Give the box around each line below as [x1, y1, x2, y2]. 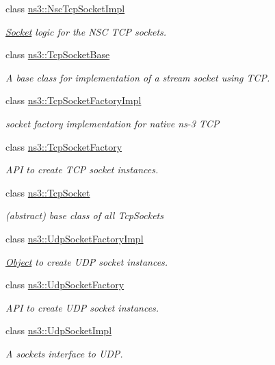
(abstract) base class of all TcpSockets [5, 208, 163, 223]
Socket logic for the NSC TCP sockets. [5, 24, 167, 38]
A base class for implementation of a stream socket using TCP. [5, 70, 270, 84]
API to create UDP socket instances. [5, 300, 159, 314]
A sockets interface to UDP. [5, 346, 123, 360]
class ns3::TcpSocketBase [5, 47, 110, 62]
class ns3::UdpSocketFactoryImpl [5, 231, 144, 245]
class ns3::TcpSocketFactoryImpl [5, 93, 142, 108]
